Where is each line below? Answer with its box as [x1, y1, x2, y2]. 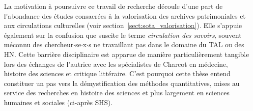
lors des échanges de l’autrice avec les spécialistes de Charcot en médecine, [4, 58, 228, 69]
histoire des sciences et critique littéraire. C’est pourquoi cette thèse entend [4, 68, 231, 79]
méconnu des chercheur [4, 39, 74, 50]
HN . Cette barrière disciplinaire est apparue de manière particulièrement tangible [4, 49, 249, 59]
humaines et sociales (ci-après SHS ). [4, 97, 112, 107]
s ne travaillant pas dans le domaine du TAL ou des [88, 39, 244, 50]
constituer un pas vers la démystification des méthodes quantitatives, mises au [4, 78, 240, 88]
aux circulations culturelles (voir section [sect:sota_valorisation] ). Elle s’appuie [4, 20, 242, 30]
